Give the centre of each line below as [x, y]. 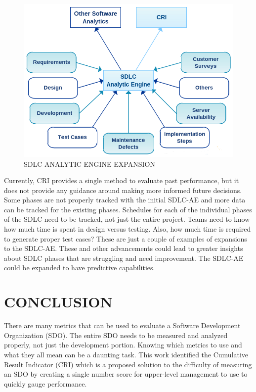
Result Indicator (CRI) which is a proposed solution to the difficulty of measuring [128, 364]
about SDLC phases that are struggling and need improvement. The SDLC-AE [124, 258]
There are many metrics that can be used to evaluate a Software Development [122, 325]
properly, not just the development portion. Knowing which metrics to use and [123, 345]
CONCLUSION [58, 302]
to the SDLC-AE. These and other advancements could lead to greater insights [124, 248]
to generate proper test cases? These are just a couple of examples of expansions [126, 238]
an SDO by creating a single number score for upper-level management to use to [126, 374]
